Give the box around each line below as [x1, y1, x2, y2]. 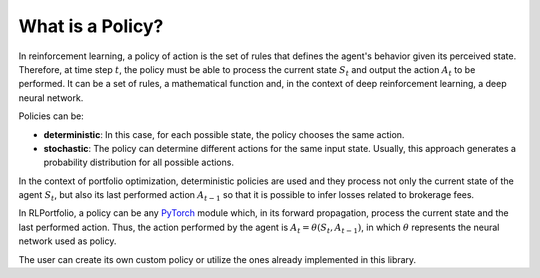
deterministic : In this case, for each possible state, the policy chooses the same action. [43, 128, 405, 140]
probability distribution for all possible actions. [43, 156, 235, 169]
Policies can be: [18, 110, 84, 122]
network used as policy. [18, 235, 117, 247]
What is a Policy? [18, 15, 164, 37]
